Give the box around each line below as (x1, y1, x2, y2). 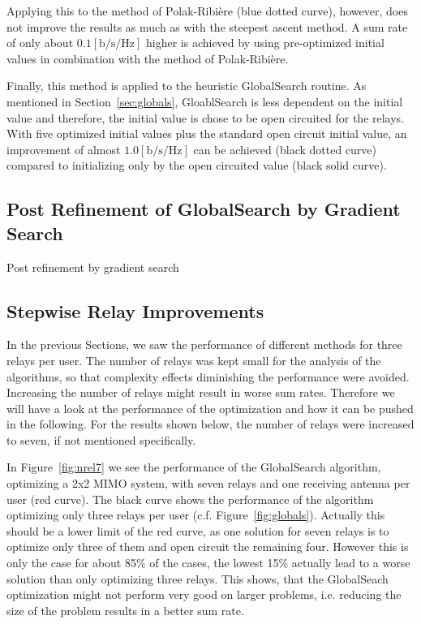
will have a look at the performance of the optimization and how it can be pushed (6, 399, 414, 416)
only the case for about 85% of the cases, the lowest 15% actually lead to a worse (6, 554, 410, 571)
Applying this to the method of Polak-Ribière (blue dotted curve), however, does (6, 2, 408, 19)
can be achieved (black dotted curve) (193, 140, 376, 157)
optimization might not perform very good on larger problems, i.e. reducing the (6, 586, 402, 603)
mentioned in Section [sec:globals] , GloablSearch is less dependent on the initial (6, 93, 403, 110)
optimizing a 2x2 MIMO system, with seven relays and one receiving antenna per (6, 475, 410, 492)
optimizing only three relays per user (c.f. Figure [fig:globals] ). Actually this (6, 506, 385, 523)
